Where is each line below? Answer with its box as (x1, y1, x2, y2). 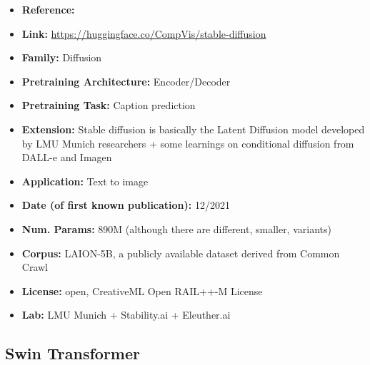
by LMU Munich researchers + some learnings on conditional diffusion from (21, 135, 354, 150)
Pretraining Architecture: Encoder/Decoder (21, 73, 231, 88)
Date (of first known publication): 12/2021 (21, 197, 230, 212)
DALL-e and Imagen (21, 150, 112, 165)
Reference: (21, 2, 75, 16)
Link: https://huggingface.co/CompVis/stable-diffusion (21, 26, 266, 41)
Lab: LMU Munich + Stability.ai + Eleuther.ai (21, 307, 231, 322)
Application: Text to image (21, 173, 149, 188)
